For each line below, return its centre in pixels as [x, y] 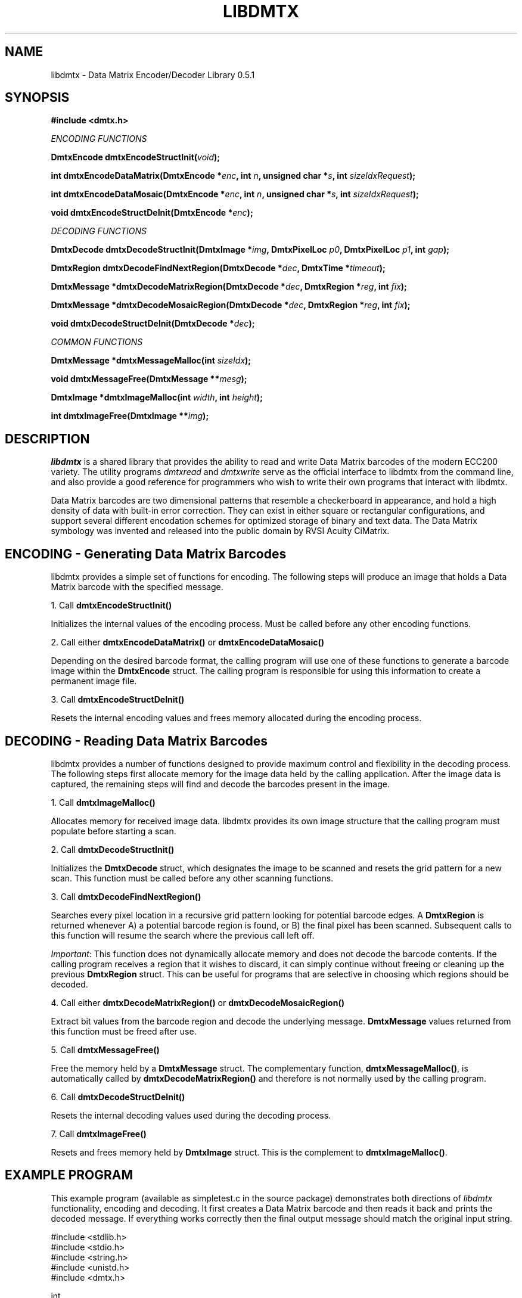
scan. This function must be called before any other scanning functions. [192, 878]
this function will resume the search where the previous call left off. [183, 935]
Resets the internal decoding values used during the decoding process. [191, 1115]
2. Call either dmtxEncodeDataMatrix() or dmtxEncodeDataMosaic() [188, 642]
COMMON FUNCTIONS [97, 342]
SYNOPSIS [37, 98]
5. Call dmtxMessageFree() [105, 1049]
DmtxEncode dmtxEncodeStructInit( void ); [136, 157]
